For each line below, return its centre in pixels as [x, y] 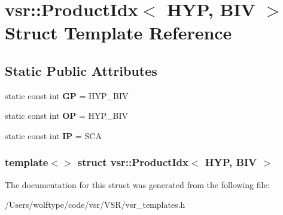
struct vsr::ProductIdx [133, 162]
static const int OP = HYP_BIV [67, 116]
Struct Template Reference [118, 33]
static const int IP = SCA [53, 135]
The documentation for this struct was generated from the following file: [137, 184]
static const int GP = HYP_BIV [67, 95]
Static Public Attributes [81, 70]
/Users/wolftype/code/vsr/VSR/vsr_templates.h [95, 205]
